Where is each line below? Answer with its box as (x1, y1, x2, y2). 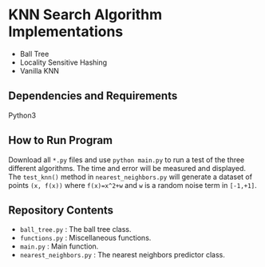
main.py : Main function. (19, 241, 99, 251)
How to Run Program (8, 133, 113, 147)
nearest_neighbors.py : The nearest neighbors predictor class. (19, 250, 225, 260)
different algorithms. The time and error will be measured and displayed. (8, 163, 246, 173)
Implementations (8, 22, 124, 41)
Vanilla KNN (19, 66, 60, 75)
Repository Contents (8, 203, 114, 217)
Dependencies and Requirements (8, 90, 178, 103)
